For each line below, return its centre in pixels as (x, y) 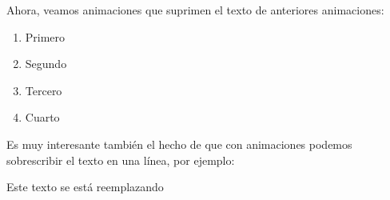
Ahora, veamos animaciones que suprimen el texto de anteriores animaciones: (195, 10)
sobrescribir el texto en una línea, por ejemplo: (121, 160)
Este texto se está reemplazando (85, 187)
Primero (45, 36)
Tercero (44, 90)
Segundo (46, 64)
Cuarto (42, 117)
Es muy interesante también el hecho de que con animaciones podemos (179, 144)
